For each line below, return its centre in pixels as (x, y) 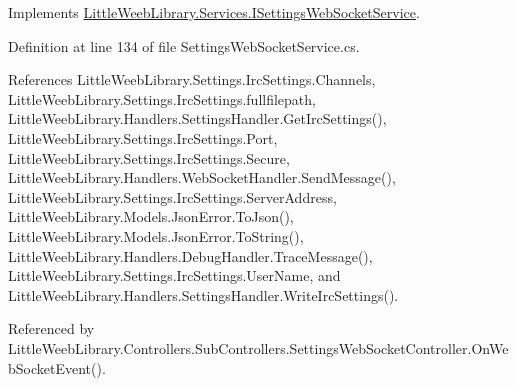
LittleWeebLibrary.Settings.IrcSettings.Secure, (149, 157)
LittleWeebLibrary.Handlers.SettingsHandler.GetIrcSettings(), (197, 118)
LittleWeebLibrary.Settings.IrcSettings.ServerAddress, (172, 196)
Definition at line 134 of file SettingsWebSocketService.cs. (184, 45)
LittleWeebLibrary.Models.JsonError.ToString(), (156, 235)
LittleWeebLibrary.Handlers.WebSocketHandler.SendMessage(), (202, 177)
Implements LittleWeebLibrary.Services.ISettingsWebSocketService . (214, 12)
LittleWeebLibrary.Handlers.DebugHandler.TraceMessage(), (190, 255)
